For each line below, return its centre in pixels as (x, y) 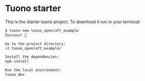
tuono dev (15, 75)
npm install (17, 61)
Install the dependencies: (32, 57)
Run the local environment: (33, 70)
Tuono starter (33, 8)
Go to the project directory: (36, 44)
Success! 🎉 (16, 35)
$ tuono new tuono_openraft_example (42, 30)
